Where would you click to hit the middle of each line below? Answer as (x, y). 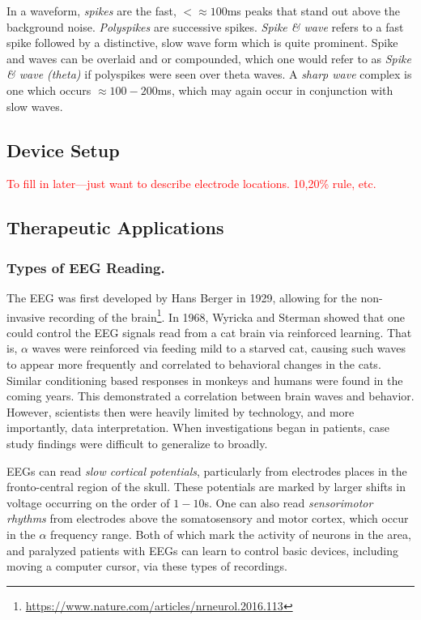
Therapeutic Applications (115, 227)
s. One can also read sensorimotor (289, 502)
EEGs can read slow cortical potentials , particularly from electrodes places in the (207, 470)
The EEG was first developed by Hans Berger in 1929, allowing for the (182, 297)
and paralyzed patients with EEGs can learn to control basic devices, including (202, 550)
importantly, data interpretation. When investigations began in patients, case (198, 428)
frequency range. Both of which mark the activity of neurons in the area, (231, 534)
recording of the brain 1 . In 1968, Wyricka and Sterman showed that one (227, 315)
